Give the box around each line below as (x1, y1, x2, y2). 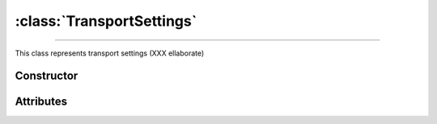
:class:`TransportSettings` (15, 12, 197, 30)
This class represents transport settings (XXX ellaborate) (15, 48, 205, 58)
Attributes (15, 95, 68, 109)
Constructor (15, 69, 78, 83)
